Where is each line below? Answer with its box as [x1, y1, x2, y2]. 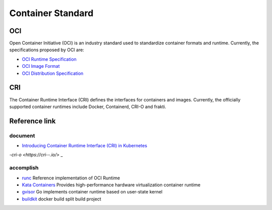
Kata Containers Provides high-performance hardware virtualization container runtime [22, 182, 201, 188]
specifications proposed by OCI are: [9, 47, 84, 53]
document [9, 132, 35, 139]
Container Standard [9, 8, 94, 19]
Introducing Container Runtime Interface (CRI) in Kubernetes [22, 143, 148, 149]
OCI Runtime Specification [22, 56, 77, 62]
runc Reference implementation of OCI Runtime [22, 175, 120, 181]
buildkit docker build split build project [22, 196, 102, 202]
